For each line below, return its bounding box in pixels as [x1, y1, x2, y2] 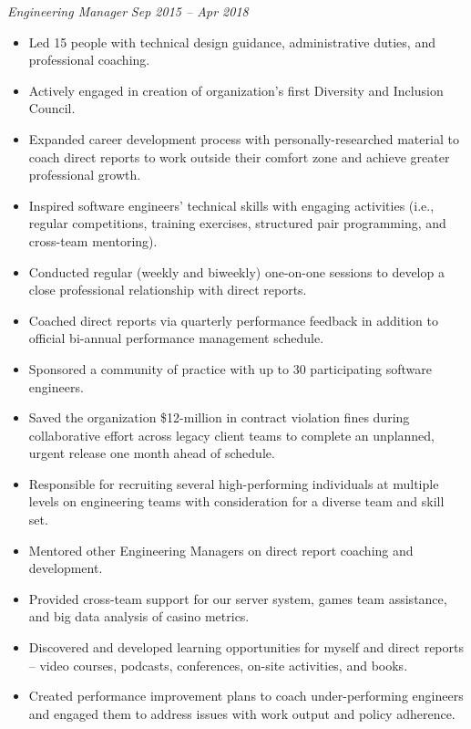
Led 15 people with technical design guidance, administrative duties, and [28, 32, 435, 51]
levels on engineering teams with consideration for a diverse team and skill [28, 492, 445, 511]
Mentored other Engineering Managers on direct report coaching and [28, 540, 414, 559]
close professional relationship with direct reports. [28, 280, 307, 299]
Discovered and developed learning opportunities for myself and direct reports [28, 638, 464, 657]
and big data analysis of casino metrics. [28, 607, 250, 626]
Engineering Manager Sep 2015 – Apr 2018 [7, 2, 249, 20]
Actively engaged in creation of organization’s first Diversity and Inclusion [28, 80, 444, 99]
